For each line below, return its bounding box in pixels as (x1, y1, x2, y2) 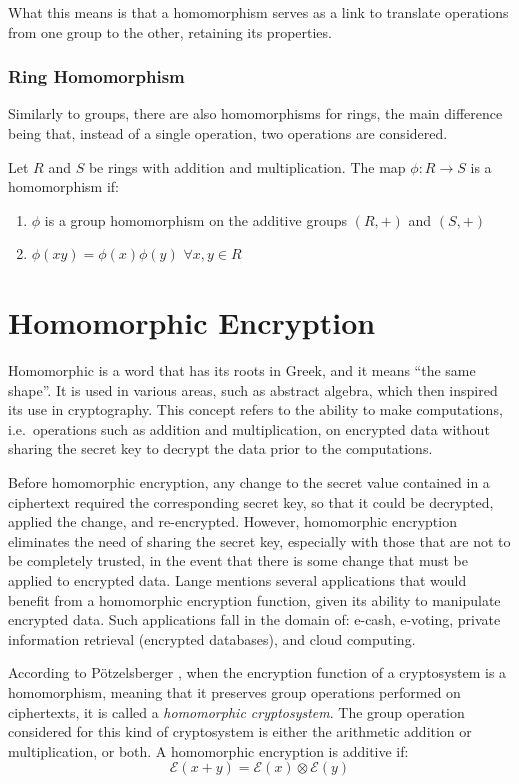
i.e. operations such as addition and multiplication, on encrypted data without (8, 418, 490, 439)
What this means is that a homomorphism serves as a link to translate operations (8, 2, 509, 22)
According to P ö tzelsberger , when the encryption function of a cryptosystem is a (8, 662, 507, 683)
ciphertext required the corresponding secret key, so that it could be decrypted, (8, 491, 494, 512)
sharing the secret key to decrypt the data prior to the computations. (8, 438, 433, 459)
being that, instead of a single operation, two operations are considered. (8, 123, 448, 143)
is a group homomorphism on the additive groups (44, 209, 347, 230)
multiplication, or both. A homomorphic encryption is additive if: (8, 740, 409, 761)
